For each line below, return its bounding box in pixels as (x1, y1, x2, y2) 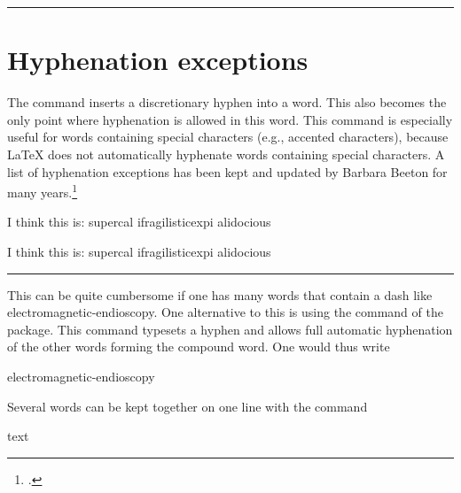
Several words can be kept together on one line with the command (7, 397, 368, 415)
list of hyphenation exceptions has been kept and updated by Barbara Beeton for (7, 162, 448, 181)
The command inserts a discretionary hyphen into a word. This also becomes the (7, 93, 447, 112)
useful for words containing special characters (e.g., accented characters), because (7, 127, 449, 146)
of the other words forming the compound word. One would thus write (7, 337, 390, 356)
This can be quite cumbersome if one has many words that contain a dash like (7, 285, 433, 304)
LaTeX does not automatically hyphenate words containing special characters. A (7, 144, 445, 163)
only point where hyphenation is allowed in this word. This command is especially (7, 110, 453, 128)
